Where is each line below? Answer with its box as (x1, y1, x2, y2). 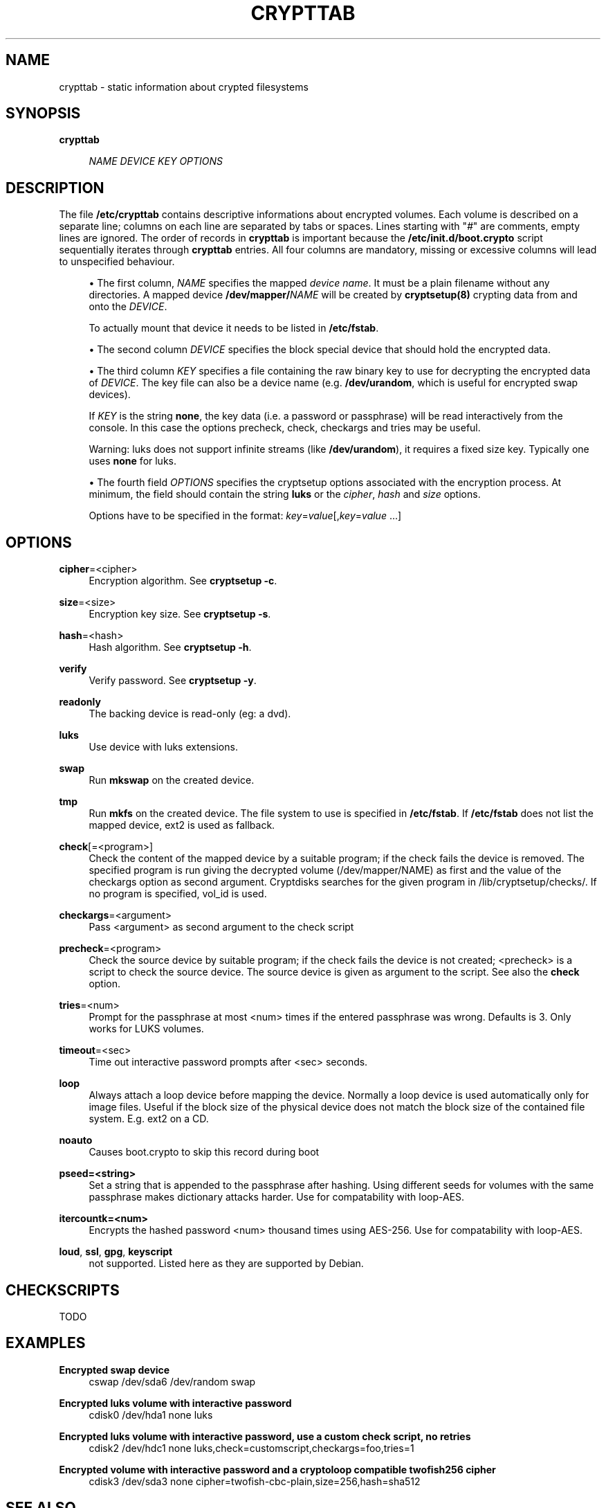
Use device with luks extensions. (89, 741, 238, 753)
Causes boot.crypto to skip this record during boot (89, 1146, 320, 1158)
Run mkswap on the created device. (89, 774, 255, 787)
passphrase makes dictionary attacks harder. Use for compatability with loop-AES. (89, 1191, 465, 1203)
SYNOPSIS (6, 105, 81, 123)
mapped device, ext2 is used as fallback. (89, 819, 275, 832)
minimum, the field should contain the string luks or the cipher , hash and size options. (89, 488, 481, 501)
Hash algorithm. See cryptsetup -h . (89, 641, 252, 654)
